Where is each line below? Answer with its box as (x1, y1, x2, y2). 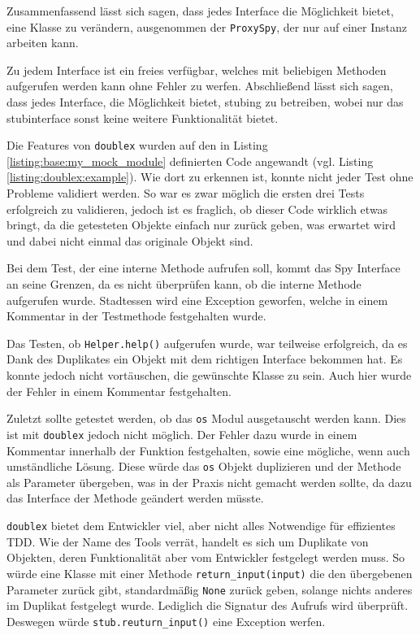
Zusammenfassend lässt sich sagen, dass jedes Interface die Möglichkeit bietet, (6, 2, 394, 19)
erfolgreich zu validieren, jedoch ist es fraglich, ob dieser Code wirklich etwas (6, 200, 388, 217)
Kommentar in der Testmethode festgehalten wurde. (6, 307, 266, 324)
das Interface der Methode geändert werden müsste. (6, 489, 264, 507)
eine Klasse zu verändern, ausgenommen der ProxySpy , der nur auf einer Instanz (6, 18, 407, 35)
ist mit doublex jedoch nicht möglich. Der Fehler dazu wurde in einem (6, 425, 357, 442)
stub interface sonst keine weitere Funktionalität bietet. (6, 109, 279, 126)
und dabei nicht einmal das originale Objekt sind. (6, 232, 253, 249)
